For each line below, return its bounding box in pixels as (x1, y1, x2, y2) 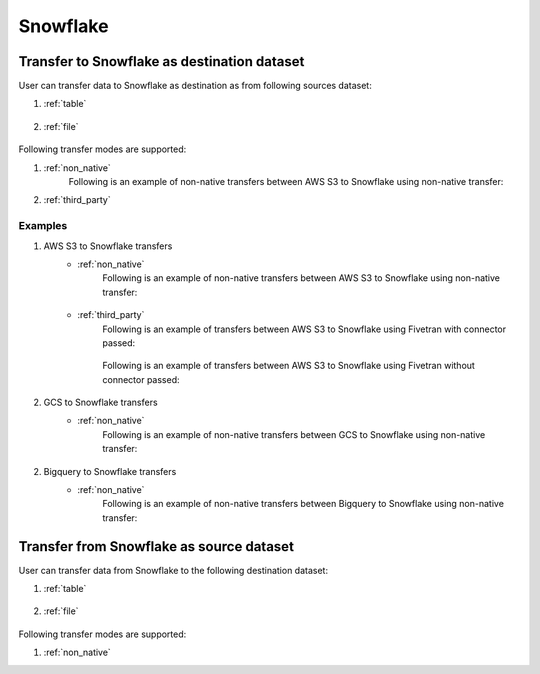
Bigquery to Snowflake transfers (43, 465, 177, 477)
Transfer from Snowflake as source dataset (18, 538, 295, 555)
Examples (18, 219, 68, 233)
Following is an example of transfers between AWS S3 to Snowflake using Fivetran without (102, 360, 475, 372)
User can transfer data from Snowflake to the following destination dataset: (18, 564, 329, 576)
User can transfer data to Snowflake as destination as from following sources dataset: (18, 80, 372, 92)
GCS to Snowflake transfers (43, 396, 159, 409)
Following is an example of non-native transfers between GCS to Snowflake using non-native (102, 428, 486, 440)
